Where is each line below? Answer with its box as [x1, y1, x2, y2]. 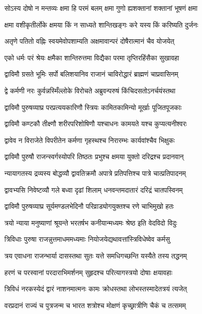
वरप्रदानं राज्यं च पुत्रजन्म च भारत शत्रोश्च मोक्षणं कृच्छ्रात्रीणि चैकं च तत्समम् [4, 300, 186, 310]
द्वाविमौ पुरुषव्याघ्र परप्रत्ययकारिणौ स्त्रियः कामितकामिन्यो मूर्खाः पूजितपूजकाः [4, 102, 182, 112]
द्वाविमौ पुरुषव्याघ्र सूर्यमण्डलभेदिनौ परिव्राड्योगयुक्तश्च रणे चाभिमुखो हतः [4, 201, 174, 211]
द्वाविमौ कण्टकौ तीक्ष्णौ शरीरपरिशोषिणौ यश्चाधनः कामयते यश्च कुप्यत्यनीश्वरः [4, 118, 187, 129]
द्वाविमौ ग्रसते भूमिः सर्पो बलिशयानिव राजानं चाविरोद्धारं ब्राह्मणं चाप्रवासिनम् [4, 69, 178, 79]
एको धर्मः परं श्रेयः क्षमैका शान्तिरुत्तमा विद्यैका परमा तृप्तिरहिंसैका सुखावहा [4, 52, 179, 62]
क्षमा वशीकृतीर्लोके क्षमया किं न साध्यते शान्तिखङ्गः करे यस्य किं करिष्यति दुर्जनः [4, 19, 199, 29]
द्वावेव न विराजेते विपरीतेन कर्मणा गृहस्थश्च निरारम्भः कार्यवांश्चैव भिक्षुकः [4, 135, 175, 145]
